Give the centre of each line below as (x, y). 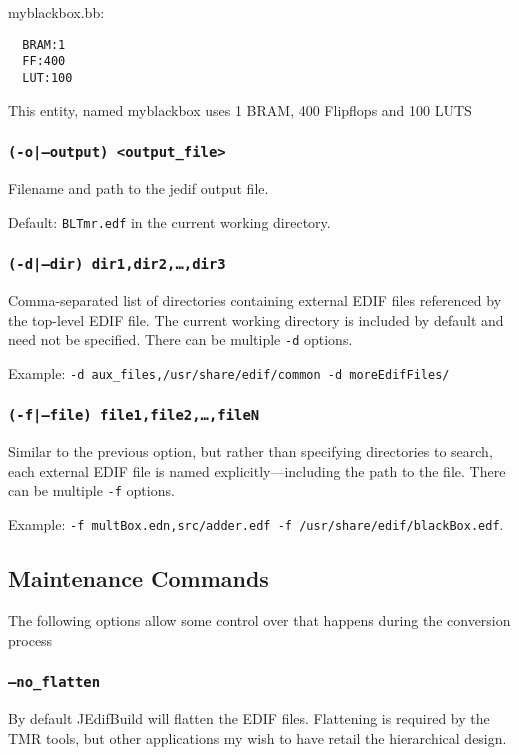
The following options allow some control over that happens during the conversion (259, 619)
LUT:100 (47, 77)
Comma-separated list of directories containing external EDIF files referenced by (255, 299)
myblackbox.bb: (56, 12)
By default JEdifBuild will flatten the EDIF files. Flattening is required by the (249, 717)
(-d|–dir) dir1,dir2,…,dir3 (117, 264)
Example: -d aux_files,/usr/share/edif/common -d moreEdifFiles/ (229, 372)
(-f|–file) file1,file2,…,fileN (134, 415)
